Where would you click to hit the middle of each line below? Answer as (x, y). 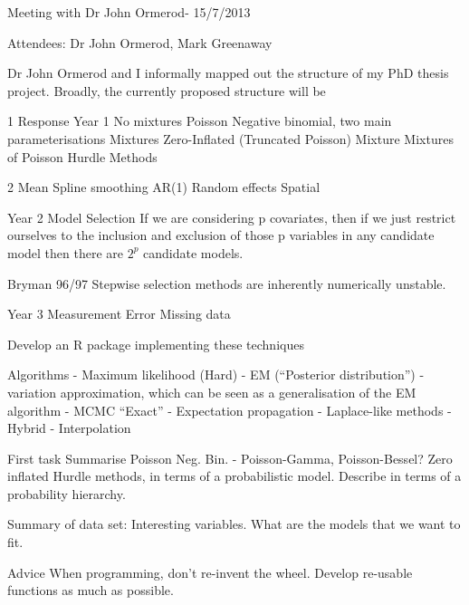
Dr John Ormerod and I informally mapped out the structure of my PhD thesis (228, 73)
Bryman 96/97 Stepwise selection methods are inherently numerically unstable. (227, 283)
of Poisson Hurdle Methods (82, 156)
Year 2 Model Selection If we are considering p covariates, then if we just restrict (232, 217)
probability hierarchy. (67, 493)
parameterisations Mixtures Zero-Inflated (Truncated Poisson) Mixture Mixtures (230, 138)
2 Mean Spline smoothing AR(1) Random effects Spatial (164, 187)
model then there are (66, 252)
